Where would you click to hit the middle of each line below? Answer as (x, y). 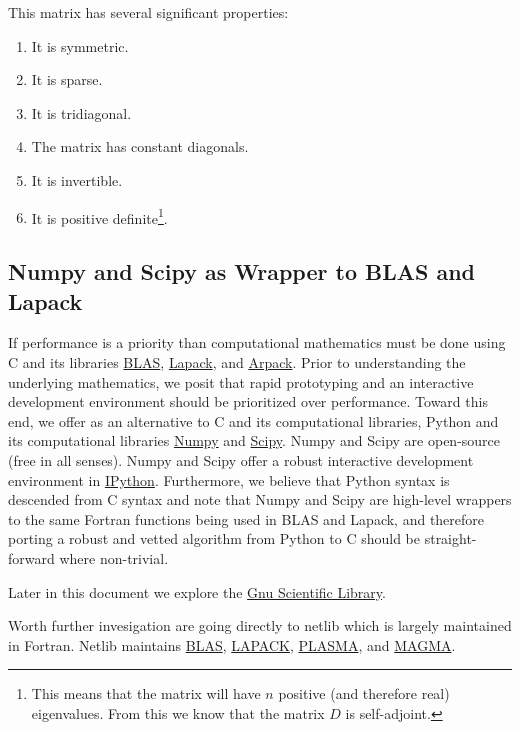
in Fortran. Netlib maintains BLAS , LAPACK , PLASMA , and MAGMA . (232, 644)
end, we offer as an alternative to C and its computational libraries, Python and (253, 420)
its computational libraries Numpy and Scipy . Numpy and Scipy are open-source (254, 440)
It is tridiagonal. (81, 112)
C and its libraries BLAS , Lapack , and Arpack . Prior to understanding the (237, 362)
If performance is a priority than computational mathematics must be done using (257, 342)
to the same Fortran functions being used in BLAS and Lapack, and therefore (246, 518)
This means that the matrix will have (146, 693)
